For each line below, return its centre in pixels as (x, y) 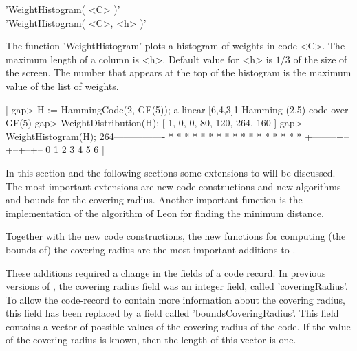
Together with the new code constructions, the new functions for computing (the (176, 236)
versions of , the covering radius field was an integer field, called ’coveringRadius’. (177, 286)
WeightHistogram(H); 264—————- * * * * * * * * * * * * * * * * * (154, 136)
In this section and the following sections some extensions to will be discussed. (171, 172)
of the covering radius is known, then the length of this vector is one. (151, 340)
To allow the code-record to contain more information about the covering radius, (175, 299)
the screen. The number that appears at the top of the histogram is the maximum (178, 72)
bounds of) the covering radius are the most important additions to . (151, 249)
